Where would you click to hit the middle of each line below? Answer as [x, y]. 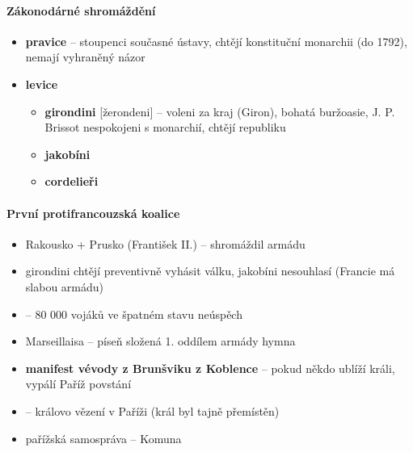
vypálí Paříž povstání [78, 384]
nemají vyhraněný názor [85, 57]
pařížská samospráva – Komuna [103, 438]
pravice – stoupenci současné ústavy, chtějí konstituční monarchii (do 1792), [216, 41]
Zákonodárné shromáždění [81, 10]
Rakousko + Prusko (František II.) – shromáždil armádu [165, 243]
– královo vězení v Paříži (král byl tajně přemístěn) [152, 410]
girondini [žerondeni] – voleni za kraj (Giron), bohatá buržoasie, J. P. [220, 111]
